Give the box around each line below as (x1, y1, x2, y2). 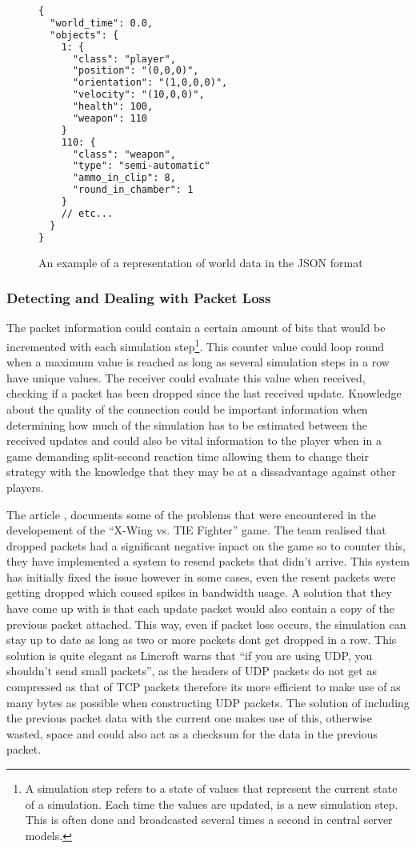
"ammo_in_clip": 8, (72, 172, 176, 184)
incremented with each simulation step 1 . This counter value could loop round (6, 335, 385, 354)
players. (6, 478, 44, 495)
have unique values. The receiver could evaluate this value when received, (6, 369, 366, 386)
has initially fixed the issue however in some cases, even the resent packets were (6, 568, 396, 585)
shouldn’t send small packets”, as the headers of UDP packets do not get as (6, 662, 377, 679)
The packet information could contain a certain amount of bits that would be (6, 319, 386, 336)
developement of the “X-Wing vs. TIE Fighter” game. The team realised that (6, 522, 386, 538)
